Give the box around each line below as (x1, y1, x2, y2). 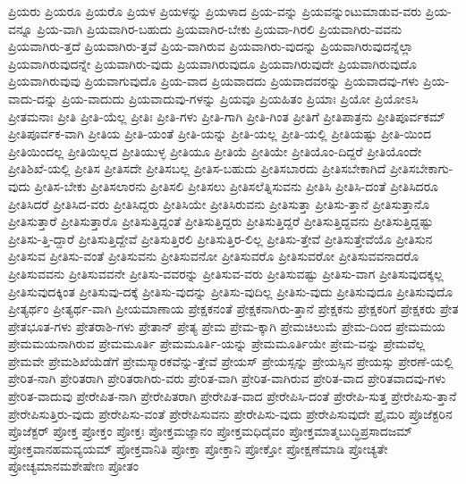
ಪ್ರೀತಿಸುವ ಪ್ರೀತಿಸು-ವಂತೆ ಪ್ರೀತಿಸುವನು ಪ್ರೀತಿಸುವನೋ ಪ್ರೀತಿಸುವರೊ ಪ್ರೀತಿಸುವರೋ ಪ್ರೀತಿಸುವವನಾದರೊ (8, 246, 419, 265)
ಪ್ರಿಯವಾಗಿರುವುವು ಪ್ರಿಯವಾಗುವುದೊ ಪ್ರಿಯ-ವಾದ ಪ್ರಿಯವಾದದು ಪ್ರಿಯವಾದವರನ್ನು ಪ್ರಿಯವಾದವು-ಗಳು (8, 71, 419, 90)
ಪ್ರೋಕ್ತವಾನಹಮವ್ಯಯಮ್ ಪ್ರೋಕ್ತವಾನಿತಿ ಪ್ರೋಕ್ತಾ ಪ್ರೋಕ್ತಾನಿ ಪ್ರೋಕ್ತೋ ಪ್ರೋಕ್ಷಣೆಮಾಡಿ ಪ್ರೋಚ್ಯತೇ (8, 438, 388, 457)
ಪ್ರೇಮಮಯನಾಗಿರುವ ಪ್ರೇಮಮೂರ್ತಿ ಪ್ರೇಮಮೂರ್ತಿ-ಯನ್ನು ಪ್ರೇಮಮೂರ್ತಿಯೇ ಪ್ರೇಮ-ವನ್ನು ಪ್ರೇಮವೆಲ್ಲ (8, 334, 426, 353)
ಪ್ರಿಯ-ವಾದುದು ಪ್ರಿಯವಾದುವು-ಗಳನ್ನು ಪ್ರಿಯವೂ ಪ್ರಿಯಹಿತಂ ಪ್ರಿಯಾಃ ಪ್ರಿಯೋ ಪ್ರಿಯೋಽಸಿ (61, 88, 419, 107)
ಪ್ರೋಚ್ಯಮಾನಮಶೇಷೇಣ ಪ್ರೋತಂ (8, 456, 140, 475)
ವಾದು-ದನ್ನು (8, 88, 58, 107)
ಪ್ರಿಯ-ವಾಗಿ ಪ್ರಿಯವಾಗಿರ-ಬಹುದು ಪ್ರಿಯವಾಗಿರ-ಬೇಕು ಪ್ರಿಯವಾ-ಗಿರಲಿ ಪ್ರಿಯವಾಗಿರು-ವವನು (37, 19, 402, 38)
